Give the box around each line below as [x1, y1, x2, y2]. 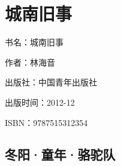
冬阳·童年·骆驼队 [5, 145, 116, 164]
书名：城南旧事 [5, 36, 63, 48]
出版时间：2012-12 [5, 96, 75, 108]
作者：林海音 [5, 56, 55, 68]
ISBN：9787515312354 [5, 116, 88, 128]
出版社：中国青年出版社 [5, 76, 97, 88]
